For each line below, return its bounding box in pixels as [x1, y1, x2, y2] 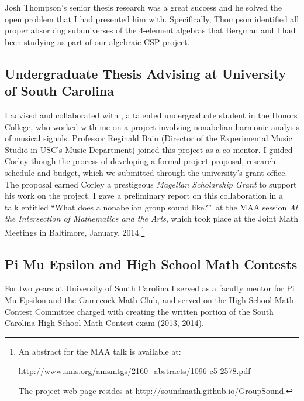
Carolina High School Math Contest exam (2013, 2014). [5, 317, 204, 329]
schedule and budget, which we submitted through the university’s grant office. [5, 166, 288, 178]
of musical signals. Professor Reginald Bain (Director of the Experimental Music [5, 132, 292, 144]
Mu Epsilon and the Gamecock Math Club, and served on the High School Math [5, 293, 294, 305]
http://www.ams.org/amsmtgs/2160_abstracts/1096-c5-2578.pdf [18, 365, 251, 377]
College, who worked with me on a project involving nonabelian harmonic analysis [5, 120, 299, 132]
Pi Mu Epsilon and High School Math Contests [5, 254, 298, 273]
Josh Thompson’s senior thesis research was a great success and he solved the [5, 1, 282, 13]
